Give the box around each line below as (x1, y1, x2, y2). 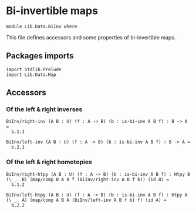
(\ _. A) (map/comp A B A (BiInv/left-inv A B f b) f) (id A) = (6, 197, 167, 203)
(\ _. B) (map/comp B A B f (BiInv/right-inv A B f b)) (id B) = (6, 177, 169, 182)
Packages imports (6, 51, 75, 61)
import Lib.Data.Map (6, 72, 57, 78)
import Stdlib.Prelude (6, 66, 62, 72)
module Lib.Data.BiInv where (6, 24, 77, 29)
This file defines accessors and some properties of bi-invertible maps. (6, 34, 176, 41)
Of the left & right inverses (6, 105, 83, 114)
